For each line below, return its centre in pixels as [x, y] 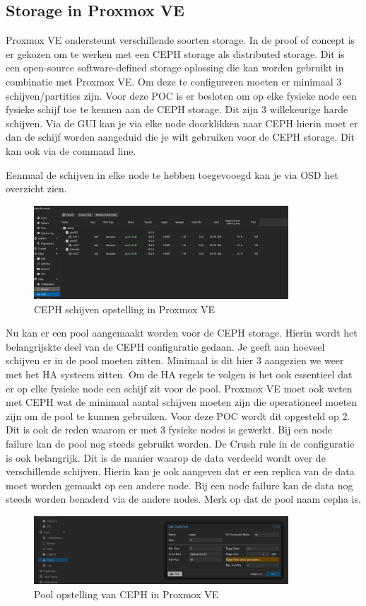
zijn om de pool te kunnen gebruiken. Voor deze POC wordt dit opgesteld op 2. [178, 415]
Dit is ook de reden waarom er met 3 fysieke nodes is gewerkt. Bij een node [169, 430]
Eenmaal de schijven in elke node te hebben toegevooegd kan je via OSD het [172, 174]
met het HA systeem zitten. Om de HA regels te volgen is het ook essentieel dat [179, 374]
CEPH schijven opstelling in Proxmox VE [125, 309]
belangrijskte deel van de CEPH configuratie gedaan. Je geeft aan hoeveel [165, 346]
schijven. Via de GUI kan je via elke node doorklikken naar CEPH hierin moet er [182, 123]
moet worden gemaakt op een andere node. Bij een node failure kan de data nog [179, 485]
